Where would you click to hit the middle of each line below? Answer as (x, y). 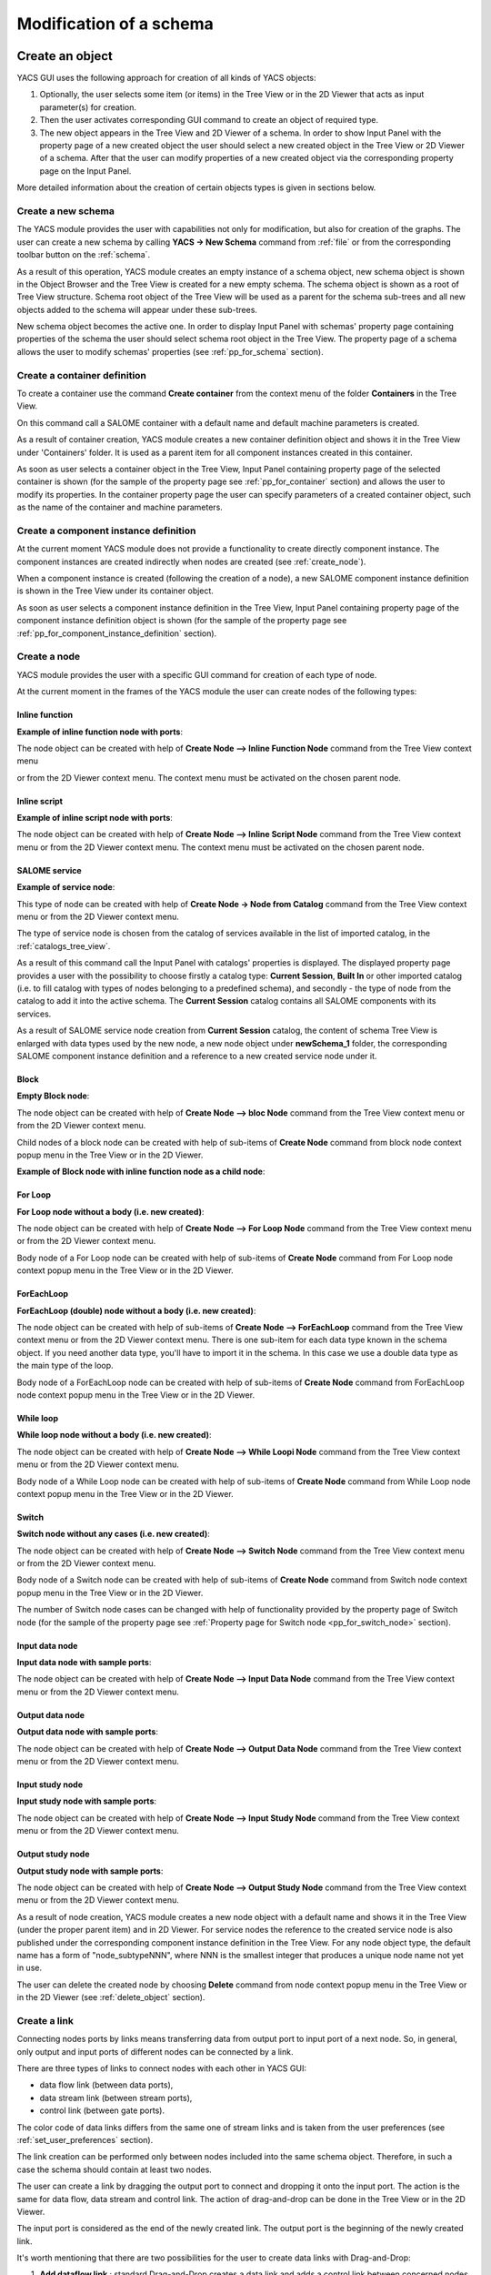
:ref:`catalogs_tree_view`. (64, 945)
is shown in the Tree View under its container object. (115, 591)
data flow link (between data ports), (106, 2085)
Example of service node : (66, 887)
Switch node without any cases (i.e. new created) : (114, 1534)
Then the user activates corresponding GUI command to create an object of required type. (209, 120)
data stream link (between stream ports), (116, 2098)
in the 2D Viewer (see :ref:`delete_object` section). (111, 1997)
